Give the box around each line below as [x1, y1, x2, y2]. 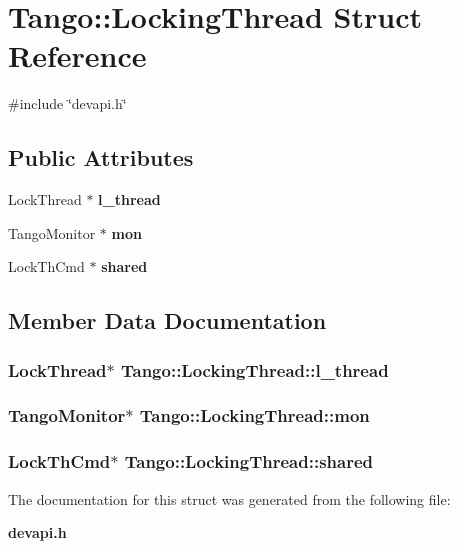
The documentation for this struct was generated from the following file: [8, 488, 451, 509]
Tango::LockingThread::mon [139, 403, 370, 428]
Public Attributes [8, 142, 194, 173]
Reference [8, 35, 147, 76]
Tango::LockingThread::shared [124, 449, 374, 474]
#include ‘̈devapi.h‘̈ [8, 93, 127, 114]
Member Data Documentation [8, 305, 327, 336]
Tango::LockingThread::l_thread [121, 357, 389, 382]
